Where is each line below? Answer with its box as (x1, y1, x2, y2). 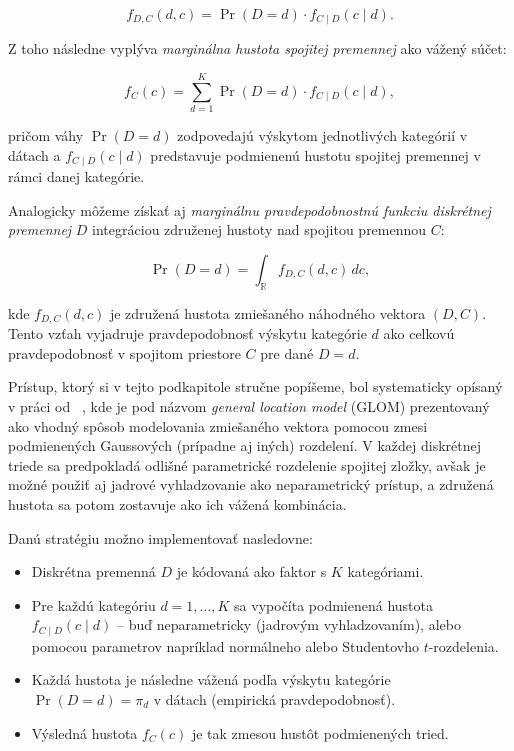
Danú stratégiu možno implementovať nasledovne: (8, 527, 313, 548)
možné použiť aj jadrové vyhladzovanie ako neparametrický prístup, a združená (8, 474, 494, 495)
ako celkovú (383, 323, 455, 344)
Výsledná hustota (31, 722, 138, 743)
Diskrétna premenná (31, 561, 156, 582)
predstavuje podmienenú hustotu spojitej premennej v (150, 144, 481, 165)
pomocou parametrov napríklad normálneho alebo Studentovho (31, 635, 419, 656)
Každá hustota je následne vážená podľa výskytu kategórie (31, 669, 391, 690)
